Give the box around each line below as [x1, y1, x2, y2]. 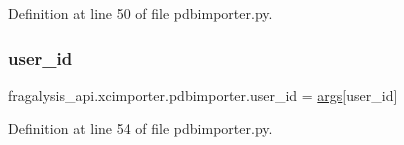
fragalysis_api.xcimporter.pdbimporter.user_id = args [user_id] [8, 84, 398, 105]
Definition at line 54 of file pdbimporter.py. [8, 118, 273, 139]
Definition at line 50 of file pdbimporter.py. [8, 3, 273, 23]
